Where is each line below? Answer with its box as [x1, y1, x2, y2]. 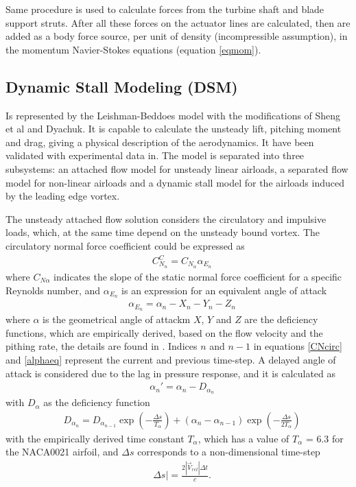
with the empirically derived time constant [5, 431, 185, 445]
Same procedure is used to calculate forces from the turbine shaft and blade [5, 2, 324, 16]
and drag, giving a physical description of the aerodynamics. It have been [5, 134, 314, 149]
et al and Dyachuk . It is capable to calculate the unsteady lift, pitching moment [5, 121, 342, 136]
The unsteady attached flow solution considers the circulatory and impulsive [5, 211, 327, 226]
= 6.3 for [305, 431, 344, 445]
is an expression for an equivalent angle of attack [121, 283, 327, 297]
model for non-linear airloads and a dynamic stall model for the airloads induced [5, 175, 344, 189]
